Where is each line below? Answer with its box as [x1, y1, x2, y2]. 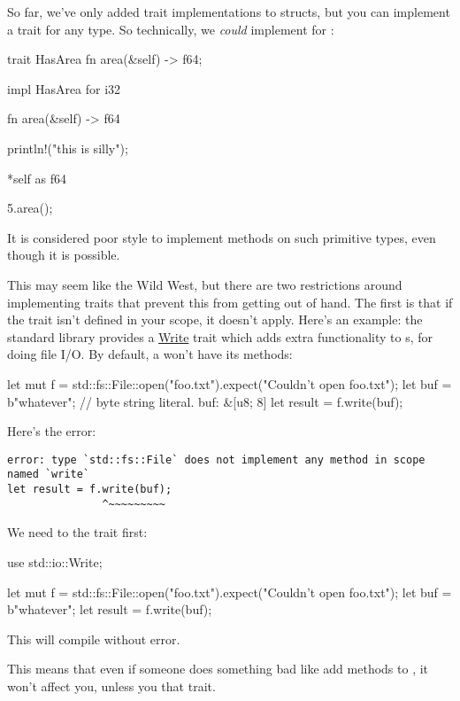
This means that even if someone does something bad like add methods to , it [7, 659, 429, 678]
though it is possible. [7, 245, 120, 264]
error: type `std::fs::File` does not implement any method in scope [7, 453, 425, 466]
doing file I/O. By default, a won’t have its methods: [7, 345, 293, 363]
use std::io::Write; [7, 552, 103, 571]
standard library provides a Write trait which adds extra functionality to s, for [7, 327, 433, 346]
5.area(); [7, 199, 53, 217]
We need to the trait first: [7, 523, 148, 541]
